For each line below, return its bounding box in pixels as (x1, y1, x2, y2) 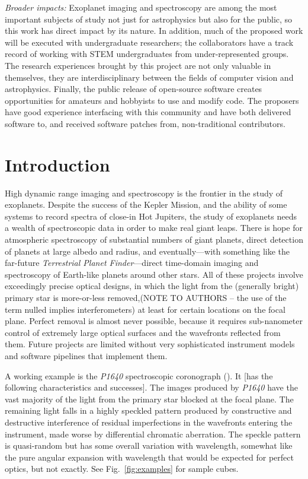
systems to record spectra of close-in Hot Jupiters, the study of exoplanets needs (5, 210, 297, 222)
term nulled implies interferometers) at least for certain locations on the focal (5, 303, 285, 315)
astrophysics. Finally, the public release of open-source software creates (5, 83, 262, 95)
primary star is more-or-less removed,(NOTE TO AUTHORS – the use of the (5, 291, 287, 303)
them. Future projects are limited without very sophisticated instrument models (5, 338, 295, 350)
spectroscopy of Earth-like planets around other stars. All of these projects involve (5, 268, 303, 280)
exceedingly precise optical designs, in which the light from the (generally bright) (5, 280, 299, 292)
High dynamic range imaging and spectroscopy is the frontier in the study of (5, 186, 283, 199)
